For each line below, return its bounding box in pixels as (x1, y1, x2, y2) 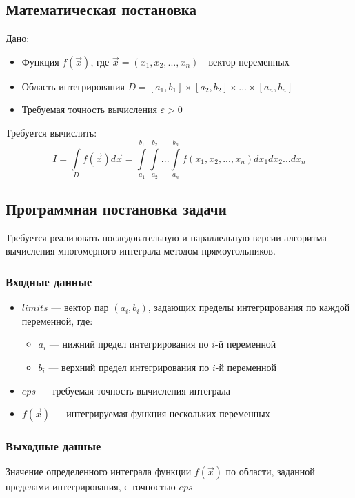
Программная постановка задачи (6, 197, 227, 219)
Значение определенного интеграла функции (6, 464, 192, 479)
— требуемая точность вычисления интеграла (39, 383, 230, 397)
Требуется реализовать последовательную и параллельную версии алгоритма (6, 230, 327, 244)
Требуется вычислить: (6, 125, 97, 139)
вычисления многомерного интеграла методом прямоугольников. (6, 243, 276, 258)
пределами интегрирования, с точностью (6, 479, 176, 494)
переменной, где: (21, 313, 93, 328)
